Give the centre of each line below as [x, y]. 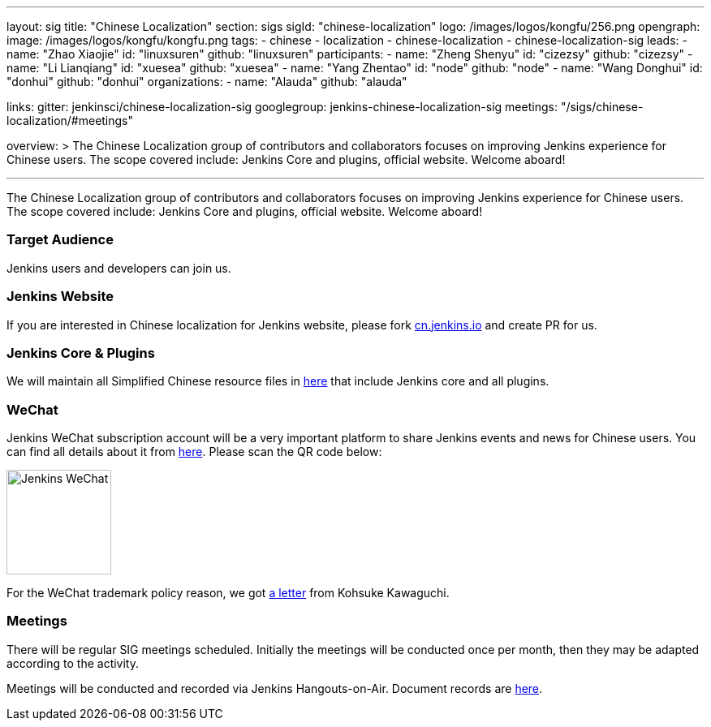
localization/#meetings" [70, 120]
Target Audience [60, 240]
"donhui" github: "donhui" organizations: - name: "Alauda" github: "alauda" [207, 82]
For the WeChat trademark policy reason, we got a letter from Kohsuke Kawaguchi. [228, 593]
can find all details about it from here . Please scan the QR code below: [194, 452]
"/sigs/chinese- [602, 107]
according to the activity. [73, 663]
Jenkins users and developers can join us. [119, 268]
